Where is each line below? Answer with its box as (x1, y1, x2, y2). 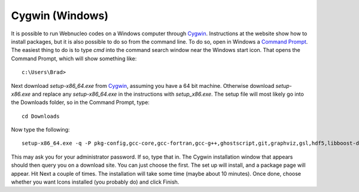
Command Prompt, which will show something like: (11, 54, 137, 62)
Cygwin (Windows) (11, 9, 109, 22)
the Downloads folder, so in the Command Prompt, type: (11, 99, 150, 106)
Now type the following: (11, 126, 70, 133)
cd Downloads (22, 112, 60, 120)
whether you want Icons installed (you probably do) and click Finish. (11, 178, 180, 185)
